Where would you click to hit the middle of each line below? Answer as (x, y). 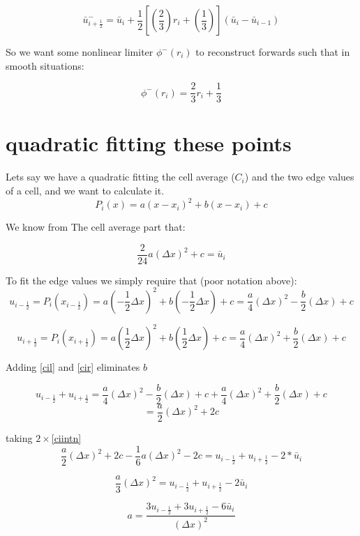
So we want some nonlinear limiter (80, 52)
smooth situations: (45, 65)
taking (19, 438)
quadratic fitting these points (149, 143)
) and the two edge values (299, 177)
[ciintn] (66, 438)
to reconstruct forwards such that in (273, 52)
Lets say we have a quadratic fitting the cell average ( (120, 177)
